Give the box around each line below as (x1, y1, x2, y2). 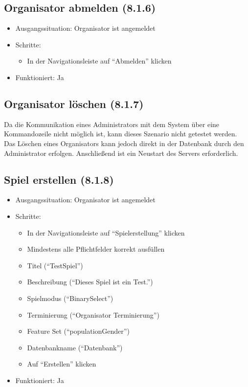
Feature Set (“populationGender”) (27, 326, 130, 336)
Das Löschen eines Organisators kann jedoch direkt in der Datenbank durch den (4, 138, 244, 148)
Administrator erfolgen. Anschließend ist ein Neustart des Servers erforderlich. (4, 148, 238, 158)
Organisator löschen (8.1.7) (4, 96, 144, 111)
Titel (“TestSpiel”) (27, 260, 83, 270)
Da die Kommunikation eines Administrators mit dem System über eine (4, 119, 220, 129)
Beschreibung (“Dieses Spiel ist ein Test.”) (27, 277, 153, 287)
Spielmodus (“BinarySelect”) (27, 293, 113, 303)
